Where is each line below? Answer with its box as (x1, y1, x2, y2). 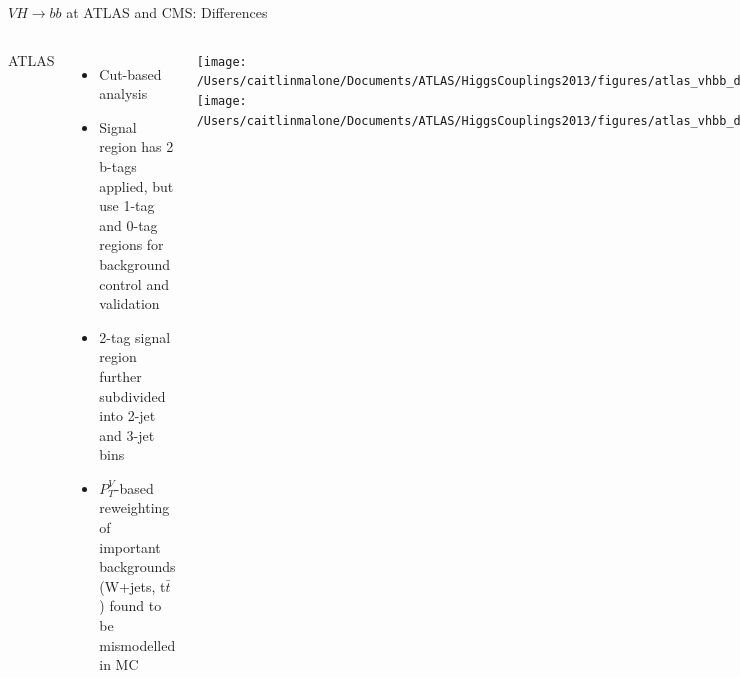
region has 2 (99, 136, 174, 157)
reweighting (99, 497, 170, 518)
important (99, 536, 161, 557)
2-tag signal (99, 326, 171, 347)
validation (99, 293, 160, 314)
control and (99, 273, 169, 294)
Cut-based (99, 63, 162, 84)
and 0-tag (99, 214, 158, 235)
